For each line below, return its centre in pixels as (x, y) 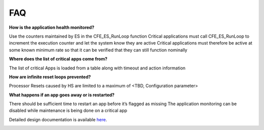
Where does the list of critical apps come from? (58, 59)
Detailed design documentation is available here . (58, 119)
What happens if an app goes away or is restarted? (62, 95)
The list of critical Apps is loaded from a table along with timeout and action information (97, 68)
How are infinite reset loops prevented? (50, 77)
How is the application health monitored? (52, 27)
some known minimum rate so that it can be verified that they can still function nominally (98, 50)
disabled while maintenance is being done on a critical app (68, 110)
